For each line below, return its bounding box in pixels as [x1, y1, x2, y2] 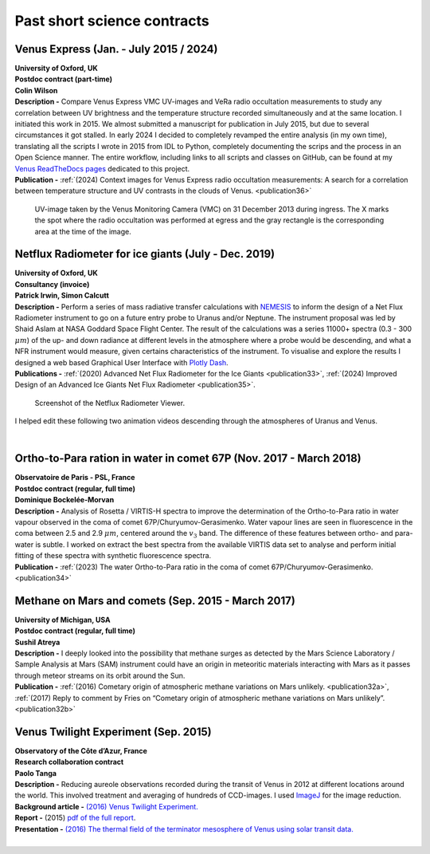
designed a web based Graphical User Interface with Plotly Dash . [14, 357, 229, 367]
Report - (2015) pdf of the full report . [14, 813, 136, 823]
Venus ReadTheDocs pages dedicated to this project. [14, 163, 190, 173]
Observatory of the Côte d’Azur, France [14, 746, 147, 755]
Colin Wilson [14, 85, 58, 95]
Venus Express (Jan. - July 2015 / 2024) [14, 42, 218, 56]
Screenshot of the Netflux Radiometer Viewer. [34, 398, 186, 407]
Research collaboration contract [14, 758, 124, 767]
